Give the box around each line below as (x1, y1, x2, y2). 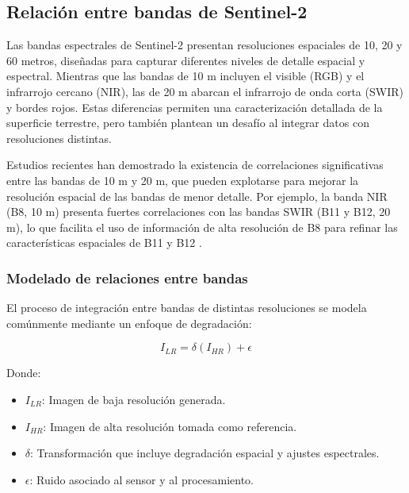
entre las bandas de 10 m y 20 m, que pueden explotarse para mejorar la (6, 171, 359, 188)
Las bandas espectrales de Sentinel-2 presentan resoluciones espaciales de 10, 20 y (6, 37, 403, 53)
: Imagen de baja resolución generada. (41, 391, 226, 407)
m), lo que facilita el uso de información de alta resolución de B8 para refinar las (6, 218, 398, 235)
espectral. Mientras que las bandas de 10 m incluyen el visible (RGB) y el (6, 67, 365, 84)
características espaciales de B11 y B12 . (6, 234, 202, 251)
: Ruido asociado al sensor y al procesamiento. (29, 471, 254, 487)
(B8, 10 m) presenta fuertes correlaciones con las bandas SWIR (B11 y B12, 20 (6, 203, 391, 220)
